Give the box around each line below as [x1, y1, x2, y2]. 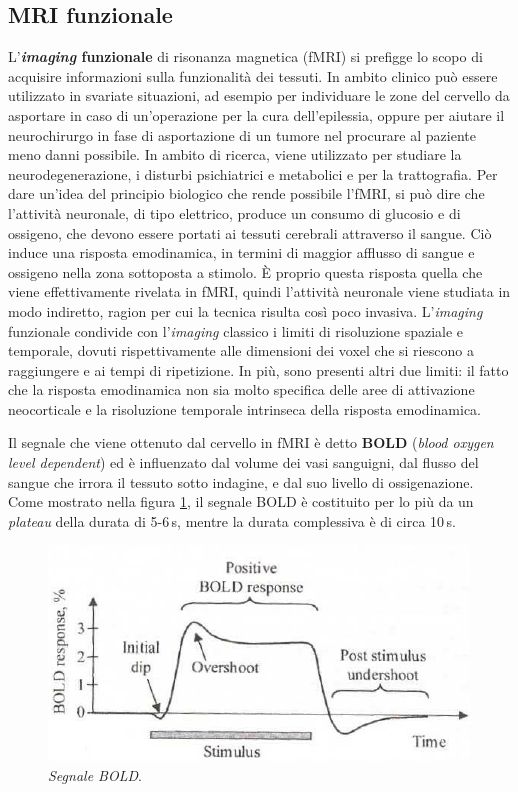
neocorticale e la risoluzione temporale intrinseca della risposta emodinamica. [8, 398, 481, 419]
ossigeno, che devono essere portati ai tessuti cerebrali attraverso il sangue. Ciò [8, 222, 492, 243]
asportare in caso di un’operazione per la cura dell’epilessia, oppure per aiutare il [8, 104, 505, 125]
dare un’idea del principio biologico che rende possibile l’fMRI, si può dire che [8, 183, 485, 204]
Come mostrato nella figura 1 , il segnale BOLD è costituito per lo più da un [8, 491, 474, 512]
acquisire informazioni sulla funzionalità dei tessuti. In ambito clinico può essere [8, 65, 498, 86]
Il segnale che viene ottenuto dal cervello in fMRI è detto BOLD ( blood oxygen [8, 432, 494, 453]
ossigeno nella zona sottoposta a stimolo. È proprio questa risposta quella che [8, 261, 483, 282]
